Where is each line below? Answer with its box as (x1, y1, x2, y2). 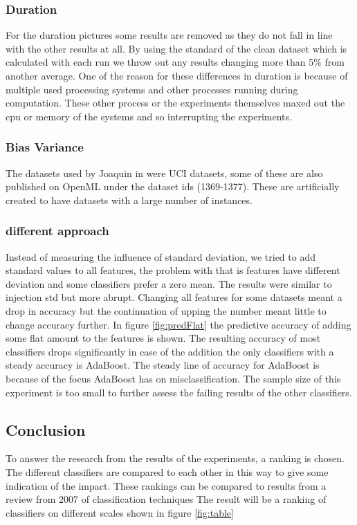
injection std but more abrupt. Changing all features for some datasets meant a (6, 290, 342, 304)
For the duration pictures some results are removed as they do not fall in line (6, 28, 333, 42)
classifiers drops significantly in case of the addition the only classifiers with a (6, 344, 334, 358)
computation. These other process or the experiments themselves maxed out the (6, 95, 345, 110)
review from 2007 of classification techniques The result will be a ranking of (6, 492, 327, 506)
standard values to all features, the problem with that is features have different (6, 263, 340, 277)
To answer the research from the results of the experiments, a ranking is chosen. (6, 451, 345, 466)
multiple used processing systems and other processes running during (6, 82, 298, 96)
